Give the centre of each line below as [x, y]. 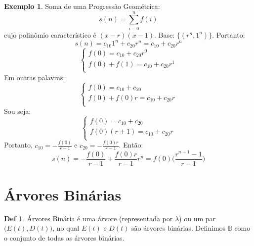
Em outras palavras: [35, 77]
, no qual [66, 228]
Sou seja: [18, 111]
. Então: [131, 145]
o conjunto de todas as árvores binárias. [64, 237]
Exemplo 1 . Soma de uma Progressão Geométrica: [82, 6]
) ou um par [197, 218]
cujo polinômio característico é [50, 34]
